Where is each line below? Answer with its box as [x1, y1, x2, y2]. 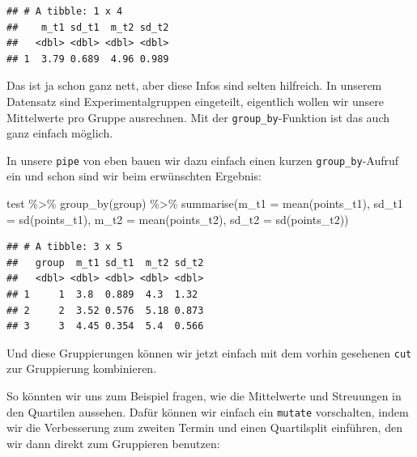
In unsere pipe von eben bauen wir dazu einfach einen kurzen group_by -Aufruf [6, 151, 399, 168]
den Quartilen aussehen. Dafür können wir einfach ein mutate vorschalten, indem [6, 403, 409, 420]
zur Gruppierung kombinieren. [6, 360, 157, 377]
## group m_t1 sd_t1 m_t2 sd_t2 [6, 256, 204, 269]
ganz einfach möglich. [6, 125, 113, 142]
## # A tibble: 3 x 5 [6, 241, 123, 253]
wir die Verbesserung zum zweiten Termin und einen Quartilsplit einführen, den [6, 419, 402, 436]
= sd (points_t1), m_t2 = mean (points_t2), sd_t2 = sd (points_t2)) [6, 210, 349, 227]
